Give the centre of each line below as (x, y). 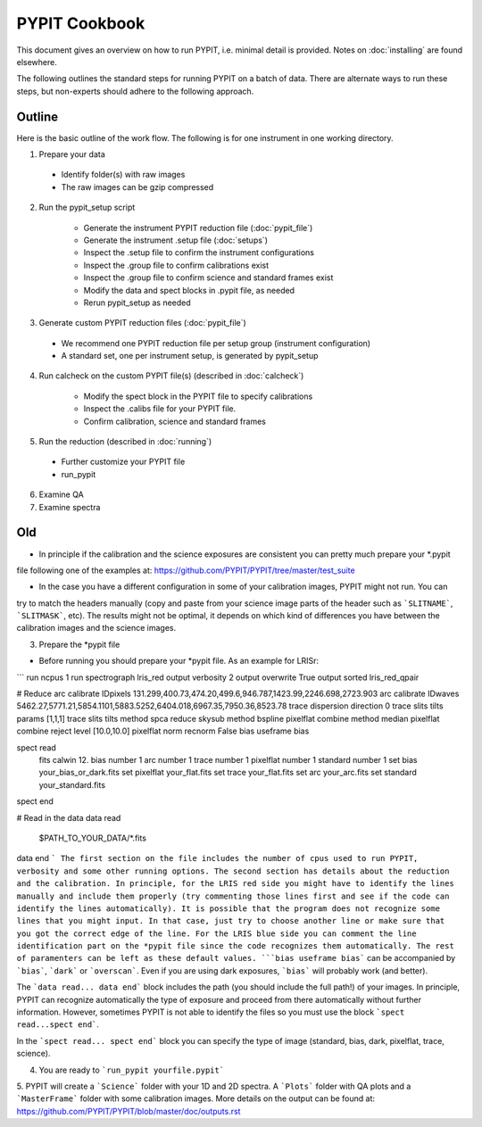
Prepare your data (72, 154)
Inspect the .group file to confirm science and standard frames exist (208, 278)
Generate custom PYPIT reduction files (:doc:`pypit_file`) (143, 323)
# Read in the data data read (69, 817)
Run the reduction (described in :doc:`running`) (125, 442)
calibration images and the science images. (96, 628)
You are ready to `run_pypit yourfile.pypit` (132, 1070)
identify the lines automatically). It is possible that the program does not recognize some (229, 908)
